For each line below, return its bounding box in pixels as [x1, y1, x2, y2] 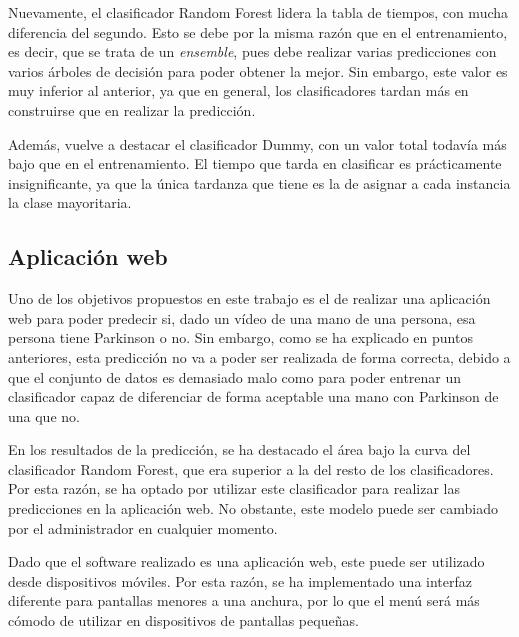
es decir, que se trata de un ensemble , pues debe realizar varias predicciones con [8, 41, 497, 62]
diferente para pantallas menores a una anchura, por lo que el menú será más [8, 590, 480, 611]
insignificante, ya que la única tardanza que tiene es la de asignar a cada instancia [8, 172, 511, 193]
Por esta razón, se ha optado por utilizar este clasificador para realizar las [8, 478, 460, 499]
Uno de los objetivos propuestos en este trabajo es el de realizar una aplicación [8, 288, 491, 309]
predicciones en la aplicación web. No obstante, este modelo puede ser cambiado [8, 498, 498, 519]
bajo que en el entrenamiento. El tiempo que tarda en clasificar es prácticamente [8, 153, 502, 174]
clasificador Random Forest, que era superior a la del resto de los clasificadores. [8, 458, 494, 479]
